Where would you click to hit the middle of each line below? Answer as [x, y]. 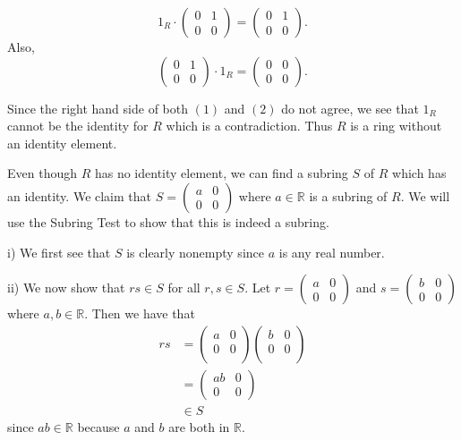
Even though [42, 173]
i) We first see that [59, 252]
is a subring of [348, 195]
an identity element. [62, 143]
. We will [425, 195]
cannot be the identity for [78, 126]
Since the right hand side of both [98, 108]
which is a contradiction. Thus [249, 126]
